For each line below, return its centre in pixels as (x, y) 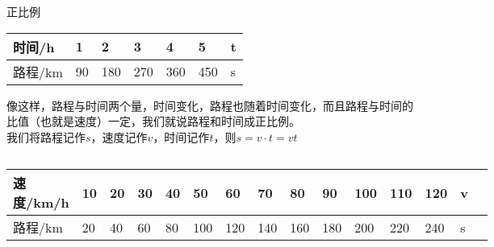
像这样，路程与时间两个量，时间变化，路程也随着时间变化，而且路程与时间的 (210, 105)
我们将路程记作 (46, 136)
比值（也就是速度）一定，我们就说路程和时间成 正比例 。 (153, 121)
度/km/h (41, 203)
